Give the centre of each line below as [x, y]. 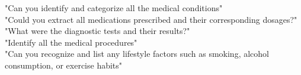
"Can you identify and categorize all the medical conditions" [114, 8]
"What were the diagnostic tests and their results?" [97, 31]
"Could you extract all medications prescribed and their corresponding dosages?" [151, 19]
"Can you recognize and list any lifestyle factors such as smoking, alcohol [137, 54]
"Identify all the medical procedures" [71, 42]
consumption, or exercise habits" [64, 65]
